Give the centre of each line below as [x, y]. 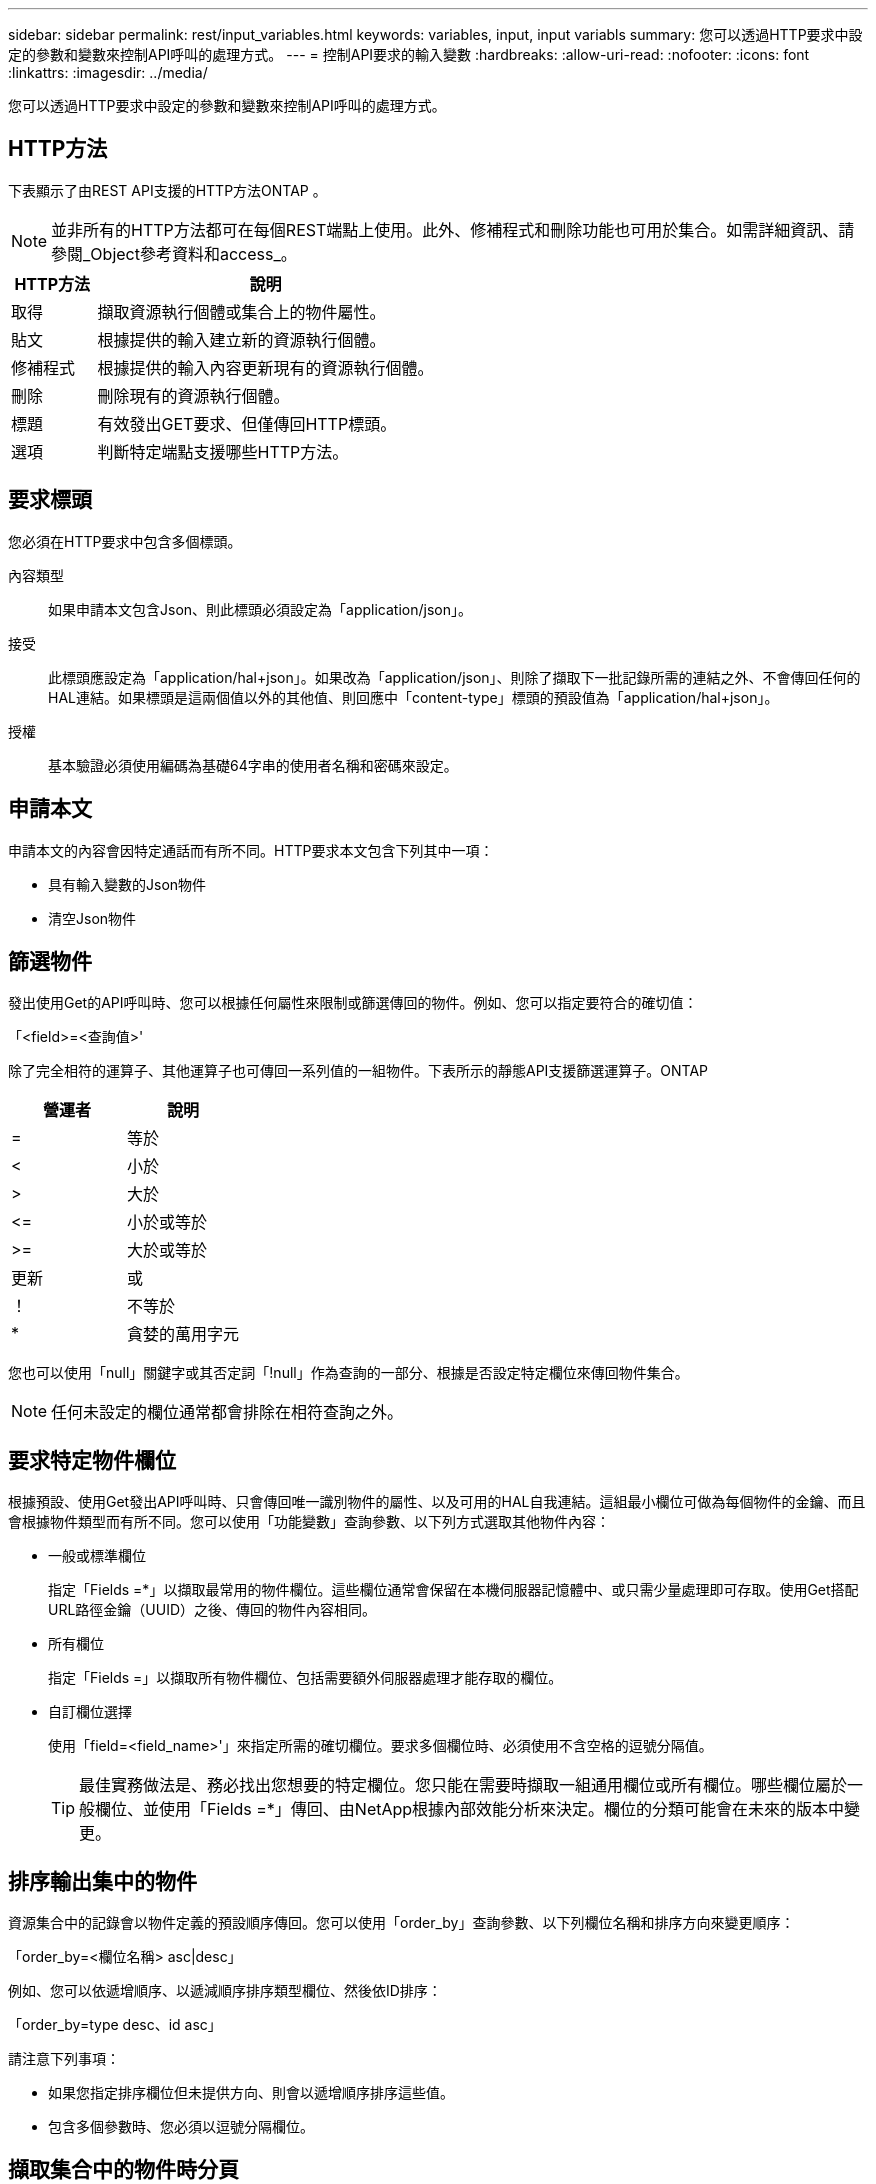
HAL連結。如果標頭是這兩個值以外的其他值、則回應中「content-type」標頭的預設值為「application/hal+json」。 [413, 697]
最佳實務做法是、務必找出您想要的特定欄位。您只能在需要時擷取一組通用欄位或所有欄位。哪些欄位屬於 [463, 1785]
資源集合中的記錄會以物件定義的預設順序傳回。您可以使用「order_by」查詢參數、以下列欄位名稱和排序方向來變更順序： [401, 1923]
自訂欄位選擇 [90, 1712]
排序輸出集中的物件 [102, 1881]
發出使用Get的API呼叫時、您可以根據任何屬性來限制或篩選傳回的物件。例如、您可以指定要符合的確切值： [353, 1003]
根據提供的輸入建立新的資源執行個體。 [241, 339]
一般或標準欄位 [97, 1556]
